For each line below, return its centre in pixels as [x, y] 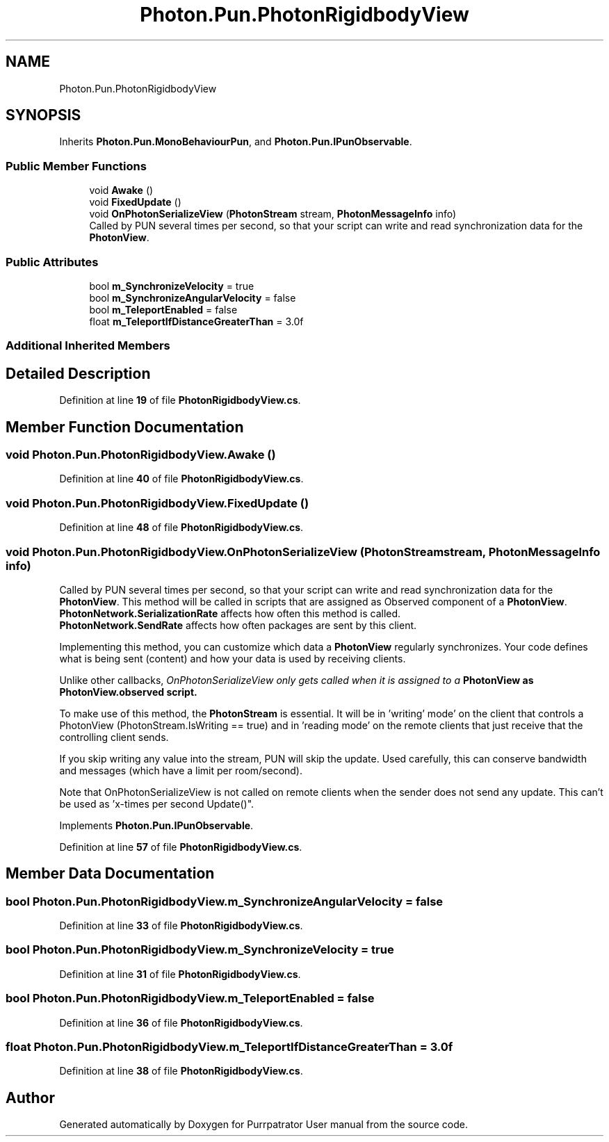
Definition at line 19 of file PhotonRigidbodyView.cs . [180, 400]
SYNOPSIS [43, 115]
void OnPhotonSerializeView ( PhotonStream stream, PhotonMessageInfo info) [273, 214]
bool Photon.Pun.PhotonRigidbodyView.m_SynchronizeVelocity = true [200, 950]
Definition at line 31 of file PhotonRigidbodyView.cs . [180, 974]
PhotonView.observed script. [128, 692]
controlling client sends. [114, 737]
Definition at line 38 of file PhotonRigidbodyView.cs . [181, 1071]
